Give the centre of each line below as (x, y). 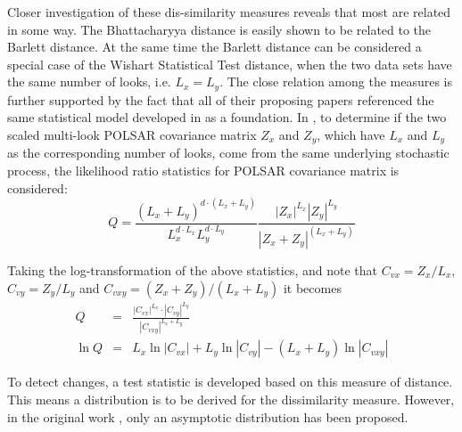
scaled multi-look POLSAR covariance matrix (132, 135)
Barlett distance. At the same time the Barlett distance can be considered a (214, 47)
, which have (351, 135)
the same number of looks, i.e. (89, 82)
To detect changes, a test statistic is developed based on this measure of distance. (230, 382)
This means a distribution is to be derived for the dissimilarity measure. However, (231, 399)
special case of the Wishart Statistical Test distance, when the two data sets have (230, 64)
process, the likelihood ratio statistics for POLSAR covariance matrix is (203, 171)
